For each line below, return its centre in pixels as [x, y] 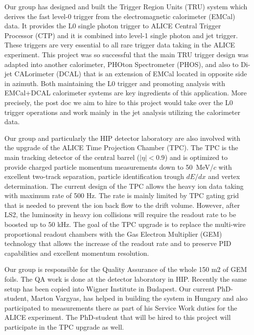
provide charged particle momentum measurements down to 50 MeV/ [109, 167]
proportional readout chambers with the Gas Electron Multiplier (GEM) [113, 234]
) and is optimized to [196, 157]
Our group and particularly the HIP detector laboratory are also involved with [123, 138]
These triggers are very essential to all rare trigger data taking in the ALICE [120, 45]
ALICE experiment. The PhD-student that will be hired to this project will [118, 317]
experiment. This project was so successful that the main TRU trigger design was [127, 54]
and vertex [224, 176]
